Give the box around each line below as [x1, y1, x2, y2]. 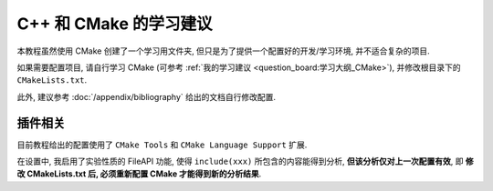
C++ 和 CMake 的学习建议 [16, 14, 213, 34]
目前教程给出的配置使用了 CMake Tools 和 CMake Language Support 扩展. [16, 139, 308, 150]
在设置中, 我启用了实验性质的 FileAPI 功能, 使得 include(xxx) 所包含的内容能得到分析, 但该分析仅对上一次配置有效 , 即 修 [16, 156, 474, 167]
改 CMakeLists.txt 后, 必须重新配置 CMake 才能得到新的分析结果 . [16, 168, 262, 179]
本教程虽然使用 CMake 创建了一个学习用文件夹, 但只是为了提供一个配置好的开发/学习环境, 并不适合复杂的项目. [16, 45, 431, 56]
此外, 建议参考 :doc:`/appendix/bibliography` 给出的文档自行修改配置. [16, 91, 277, 102]
